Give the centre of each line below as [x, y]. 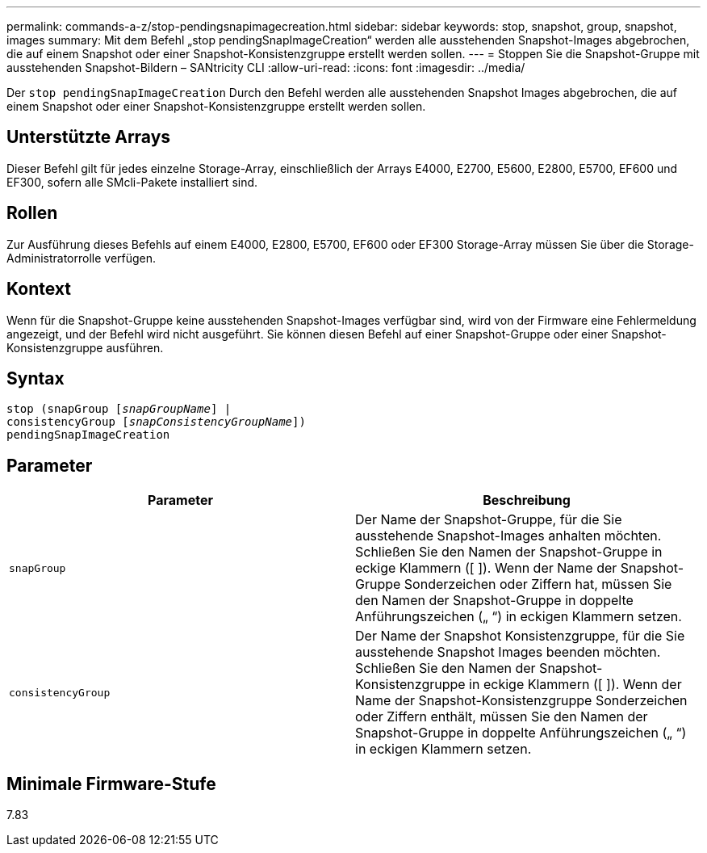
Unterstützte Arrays [89, 137]
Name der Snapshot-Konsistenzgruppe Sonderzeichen [521, 701]
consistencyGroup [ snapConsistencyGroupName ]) [156, 422]
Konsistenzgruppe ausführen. [85, 347]
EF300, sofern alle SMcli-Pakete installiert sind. [132, 182]
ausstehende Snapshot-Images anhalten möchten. [508, 536]
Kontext [39, 289]
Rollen [32, 213]
